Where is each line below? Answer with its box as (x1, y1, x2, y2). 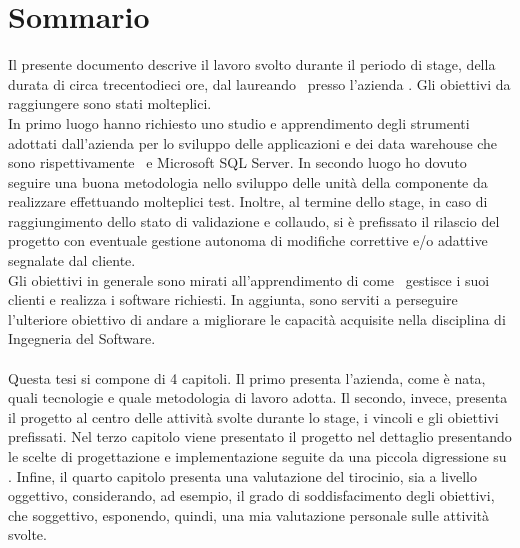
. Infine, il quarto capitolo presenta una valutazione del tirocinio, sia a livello (8, 465, 477, 486)
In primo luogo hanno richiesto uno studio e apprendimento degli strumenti (8, 112, 470, 133)
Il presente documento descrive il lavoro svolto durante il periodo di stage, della (8, 54, 496, 75)
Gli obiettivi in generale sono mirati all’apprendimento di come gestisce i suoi (8, 269, 490, 290)
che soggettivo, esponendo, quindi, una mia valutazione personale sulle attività (8, 504, 490, 525)
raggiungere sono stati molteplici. (8, 93, 212, 114)
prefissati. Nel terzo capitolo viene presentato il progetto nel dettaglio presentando (8, 426, 512, 447)
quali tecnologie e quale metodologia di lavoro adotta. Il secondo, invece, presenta (8, 387, 508, 408)
